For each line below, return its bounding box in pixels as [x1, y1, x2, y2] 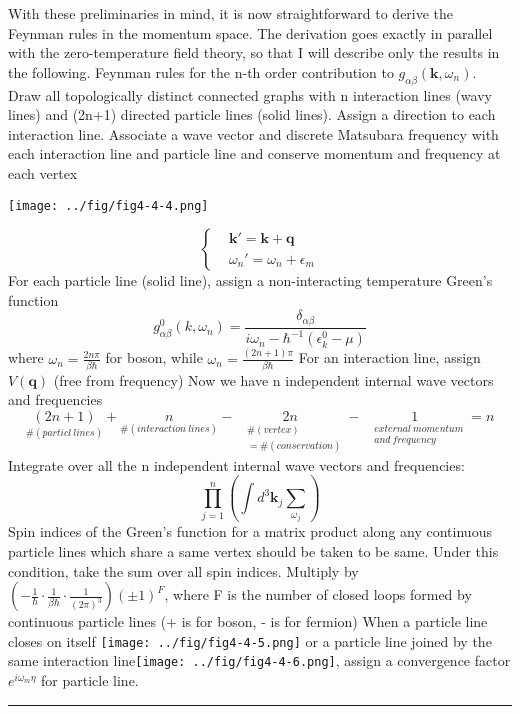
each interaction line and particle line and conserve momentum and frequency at [8, 143, 501, 164]
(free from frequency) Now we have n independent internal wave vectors [53, 369, 494, 390]
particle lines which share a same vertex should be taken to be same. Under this [8, 541, 499, 561]
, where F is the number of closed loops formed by [164, 584, 472, 605]
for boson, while [105, 347, 203, 368]
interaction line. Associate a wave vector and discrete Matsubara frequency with [8, 123, 499, 144]
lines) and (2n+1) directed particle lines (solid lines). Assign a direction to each [8, 104, 496, 125]
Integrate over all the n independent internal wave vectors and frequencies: [8, 454, 465, 475]
